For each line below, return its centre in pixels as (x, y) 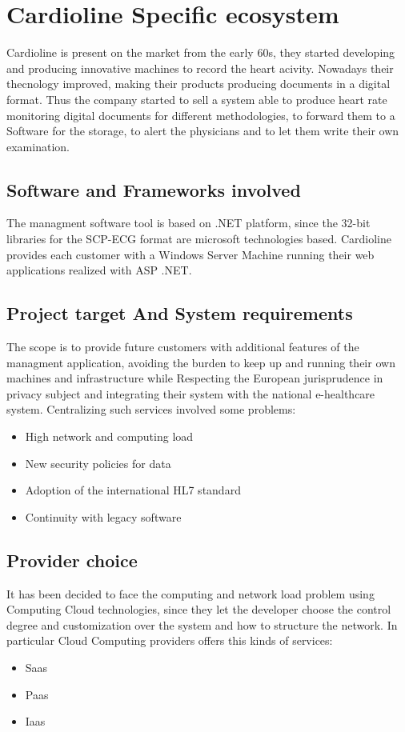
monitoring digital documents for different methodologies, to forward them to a (201, 115)
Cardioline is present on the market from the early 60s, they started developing (201, 52)
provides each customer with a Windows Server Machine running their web (190, 254)
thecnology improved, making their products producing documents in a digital (198, 84)
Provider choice (72, 560)
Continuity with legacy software (103, 516)
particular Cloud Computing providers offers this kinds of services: (170, 640)
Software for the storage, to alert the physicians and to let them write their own (203, 131)
